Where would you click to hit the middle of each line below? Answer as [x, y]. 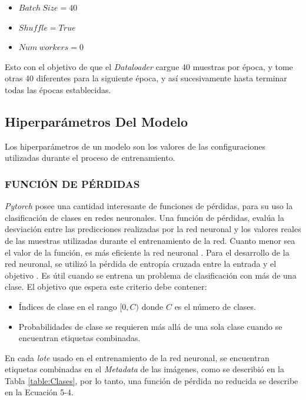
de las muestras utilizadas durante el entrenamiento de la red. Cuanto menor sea [150, 240]
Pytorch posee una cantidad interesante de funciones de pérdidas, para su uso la [149, 206]
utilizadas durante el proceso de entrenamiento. [90, 158]
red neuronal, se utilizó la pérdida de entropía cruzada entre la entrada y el [141, 264]
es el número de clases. [215, 306]
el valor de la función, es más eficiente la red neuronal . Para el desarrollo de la [147, 252]
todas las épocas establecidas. [58, 89]
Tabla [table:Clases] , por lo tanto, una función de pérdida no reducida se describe [152, 380]
